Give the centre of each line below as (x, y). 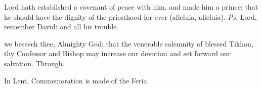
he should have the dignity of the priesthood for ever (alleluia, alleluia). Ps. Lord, (130, 16)
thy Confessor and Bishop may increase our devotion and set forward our (118, 53)
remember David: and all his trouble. (61, 27)
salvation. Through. (34, 63)
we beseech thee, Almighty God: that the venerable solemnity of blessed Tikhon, (129, 43)
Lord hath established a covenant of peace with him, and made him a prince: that (131, 7)
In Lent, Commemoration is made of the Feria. (77, 80)
